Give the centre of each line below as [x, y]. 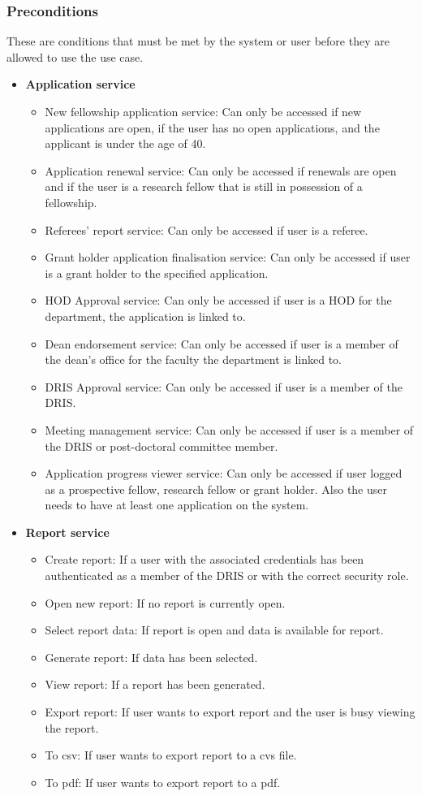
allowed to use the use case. [75, 56]
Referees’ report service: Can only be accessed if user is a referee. [207, 229]
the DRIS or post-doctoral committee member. [161, 446]
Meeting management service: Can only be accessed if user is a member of [229, 429]
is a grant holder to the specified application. [157, 273]
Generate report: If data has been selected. [151, 657]
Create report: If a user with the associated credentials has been [205, 559]
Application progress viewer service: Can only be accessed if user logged [224, 473]
